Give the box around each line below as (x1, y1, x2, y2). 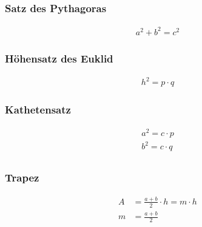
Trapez (5, 170, 39, 185)
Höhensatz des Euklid (5, 50, 113, 66)
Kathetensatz (5, 102, 71, 117)
